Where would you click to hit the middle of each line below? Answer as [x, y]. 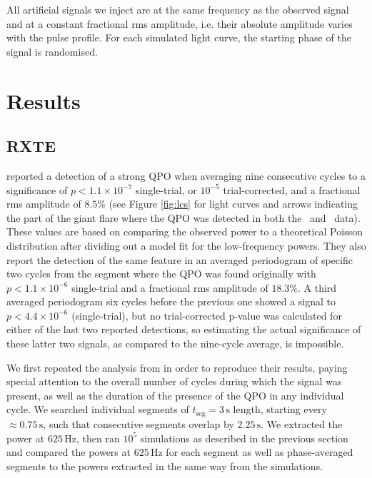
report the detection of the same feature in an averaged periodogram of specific [180, 259]
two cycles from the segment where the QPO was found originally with [161, 274]
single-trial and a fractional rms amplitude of [170, 287]
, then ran [98, 438]
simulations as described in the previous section [244, 438]
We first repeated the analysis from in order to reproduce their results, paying [177, 367]
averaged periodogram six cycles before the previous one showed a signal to [171, 301]
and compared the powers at [69, 452]
